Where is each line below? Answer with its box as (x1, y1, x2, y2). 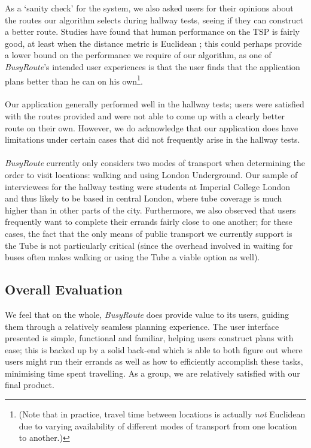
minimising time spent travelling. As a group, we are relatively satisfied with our (5, 366, 300, 379)
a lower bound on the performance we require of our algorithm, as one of (5, 49, 272, 61)
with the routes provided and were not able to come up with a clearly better (5, 110, 285, 122)
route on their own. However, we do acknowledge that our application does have (5, 121, 298, 134)
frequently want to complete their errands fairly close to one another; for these (5, 215, 292, 228)
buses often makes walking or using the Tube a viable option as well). (5, 251, 260, 263)
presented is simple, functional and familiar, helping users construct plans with (5, 332, 294, 344)
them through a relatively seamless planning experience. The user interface (5, 320, 279, 332)
